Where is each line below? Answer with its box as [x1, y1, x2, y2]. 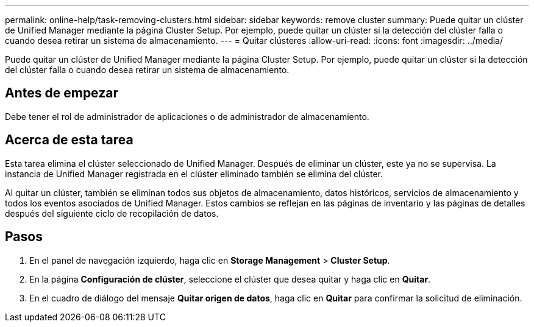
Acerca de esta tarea [5, 132, 133, 148]
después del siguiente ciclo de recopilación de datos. [5, 208, 219, 219]
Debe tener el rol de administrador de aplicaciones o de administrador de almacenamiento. [5, 111, 369, 122]
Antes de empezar [5, 85, 118, 101]
